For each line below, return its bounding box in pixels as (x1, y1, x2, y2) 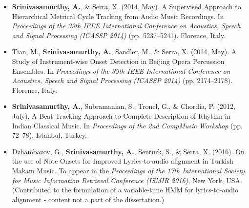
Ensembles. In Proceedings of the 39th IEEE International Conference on (12, 65, 230, 76)
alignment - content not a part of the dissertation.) (12, 194, 165, 204)
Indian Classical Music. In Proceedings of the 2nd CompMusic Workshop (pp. (12, 120, 243, 130)
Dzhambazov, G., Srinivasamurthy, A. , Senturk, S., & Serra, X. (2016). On (12, 146, 245, 156)
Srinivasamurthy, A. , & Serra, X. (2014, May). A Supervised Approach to (12, 1, 241, 11)
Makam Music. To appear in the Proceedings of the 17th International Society (12, 165, 245, 175)
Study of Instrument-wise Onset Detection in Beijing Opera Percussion (12, 56, 225, 66)
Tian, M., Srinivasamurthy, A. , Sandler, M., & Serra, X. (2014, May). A (12, 46, 237, 57)
